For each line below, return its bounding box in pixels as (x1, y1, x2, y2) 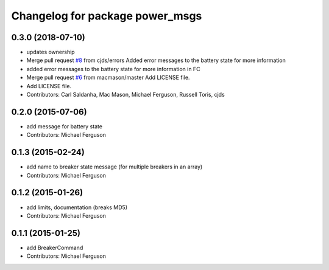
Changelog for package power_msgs (11, 9, 202, 22)
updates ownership (26, 49, 76, 56)
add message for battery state (26, 122, 103, 130)
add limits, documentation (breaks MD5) (26, 204, 128, 211)
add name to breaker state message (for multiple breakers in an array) (26, 163, 203, 170)
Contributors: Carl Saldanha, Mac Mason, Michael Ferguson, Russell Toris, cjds (26, 91, 225, 99)
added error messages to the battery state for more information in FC (26, 65, 200, 72)
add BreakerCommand (26, 244, 83, 251)
